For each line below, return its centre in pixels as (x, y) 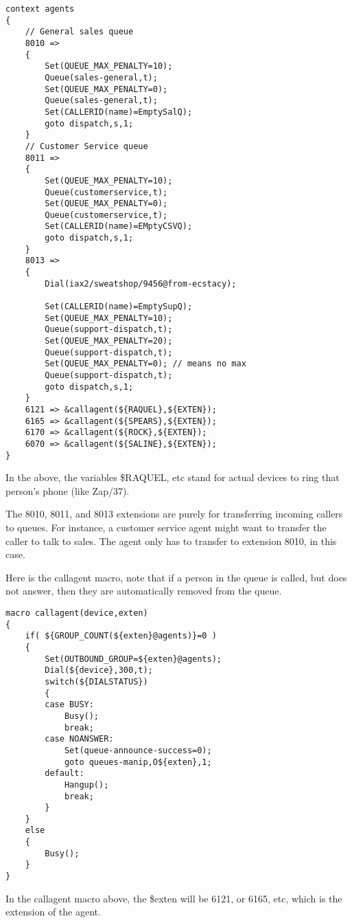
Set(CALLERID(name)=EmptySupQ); (119, 307)
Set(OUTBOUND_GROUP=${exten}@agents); (133, 659)
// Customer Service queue (86, 146)
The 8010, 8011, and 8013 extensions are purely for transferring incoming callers (174, 514)
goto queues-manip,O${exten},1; (138, 762)
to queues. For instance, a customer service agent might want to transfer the (166, 527)
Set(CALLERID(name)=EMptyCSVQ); (119, 226)
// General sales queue (79, 32)
